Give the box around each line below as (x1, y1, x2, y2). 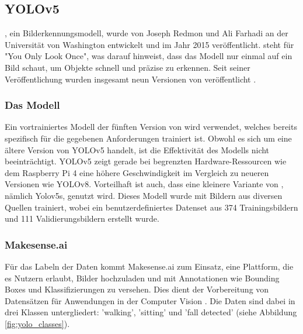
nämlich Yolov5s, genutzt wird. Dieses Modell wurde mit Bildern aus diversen (5, 189, 283, 201)
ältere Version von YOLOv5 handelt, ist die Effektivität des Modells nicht (5, 143, 270, 156)
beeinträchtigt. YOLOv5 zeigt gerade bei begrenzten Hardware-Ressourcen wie (5, 155, 287, 167)
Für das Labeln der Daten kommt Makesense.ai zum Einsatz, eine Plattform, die (5, 260, 294, 272)
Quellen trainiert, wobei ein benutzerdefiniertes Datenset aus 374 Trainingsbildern (5, 201, 298, 213)
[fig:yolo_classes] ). (5, 317, 70, 329)
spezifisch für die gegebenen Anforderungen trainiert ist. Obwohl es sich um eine (5, 132, 292, 144)
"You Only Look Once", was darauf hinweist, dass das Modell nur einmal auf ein (5, 50, 292, 62)
